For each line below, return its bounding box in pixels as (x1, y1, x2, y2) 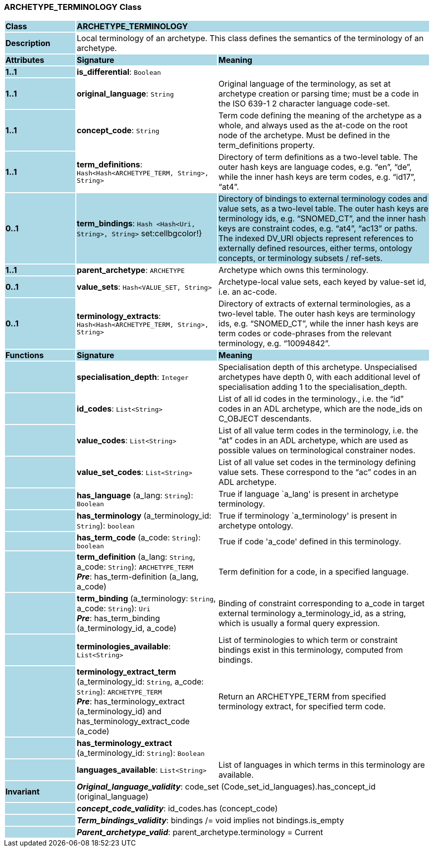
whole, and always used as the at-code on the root (218, 120, 408, 131)
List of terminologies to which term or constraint (218, 635, 398, 645)
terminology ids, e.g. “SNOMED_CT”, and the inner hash (218, 213, 426, 224)
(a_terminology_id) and (76, 706, 162, 717)
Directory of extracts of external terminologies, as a (218, 299, 411, 309)
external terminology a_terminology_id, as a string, (218, 608, 406, 619)
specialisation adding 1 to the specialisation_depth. (218, 382, 407, 392)
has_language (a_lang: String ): (76, 490, 193, 500)
